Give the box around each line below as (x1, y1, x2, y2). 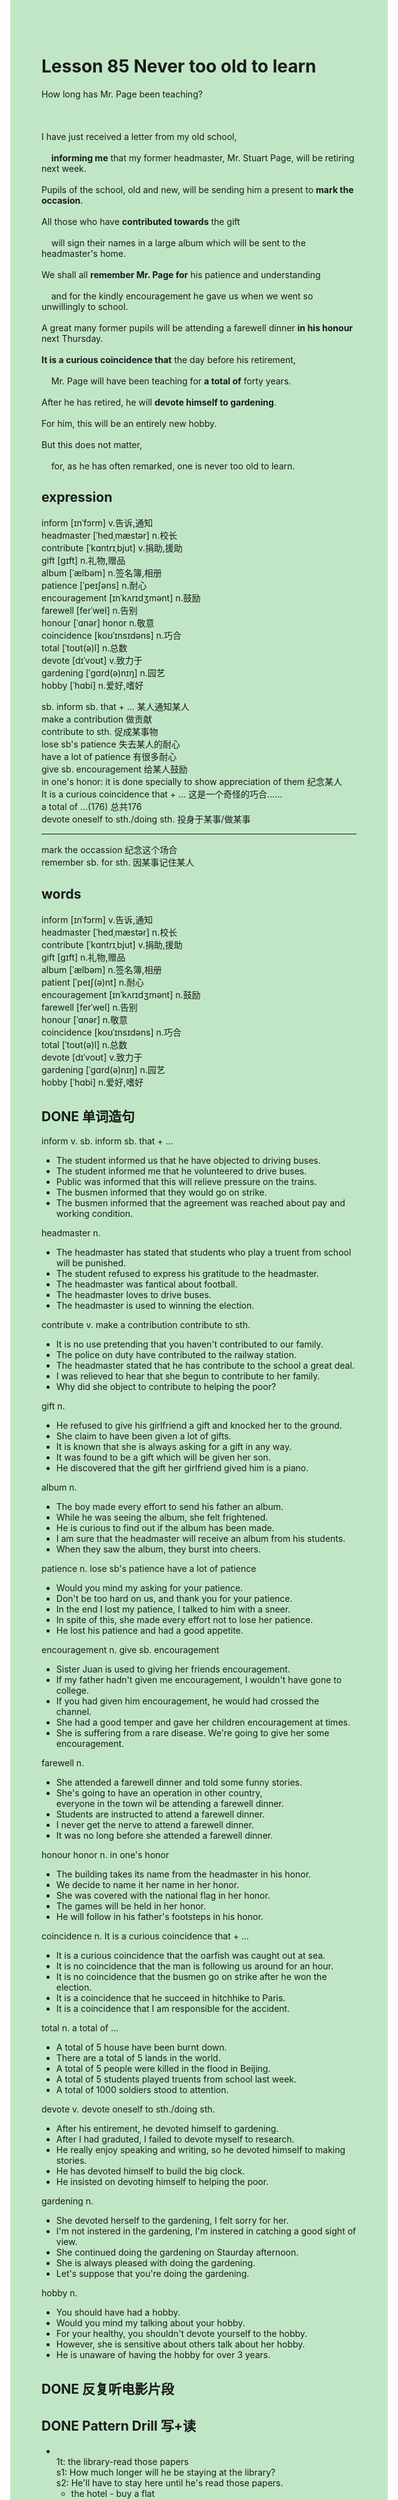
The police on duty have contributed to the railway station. (55, 1349, 297, 1361)
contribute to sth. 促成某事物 (41, 725, 159, 737)
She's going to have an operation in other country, (55, 1787, 263, 1799)
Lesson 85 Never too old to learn (41, 55, 317, 78)
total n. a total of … (41, 2022, 119, 2034)
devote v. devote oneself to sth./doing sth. (41, 2103, 216, 2115)
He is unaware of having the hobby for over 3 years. (55, 2349, 271, 2361)
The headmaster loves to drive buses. (55, 1289, 212, 1301)
